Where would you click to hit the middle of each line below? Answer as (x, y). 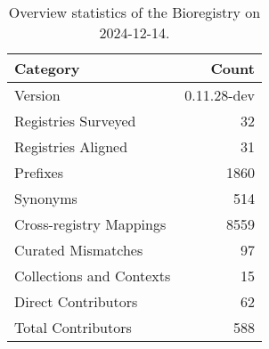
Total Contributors (73, 327)
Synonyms (46, 198)
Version (37, 95)
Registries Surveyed (75, 121)
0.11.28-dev (220, 95)
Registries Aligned (71, 146)
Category (47, 68)
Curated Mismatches (79, 250)
